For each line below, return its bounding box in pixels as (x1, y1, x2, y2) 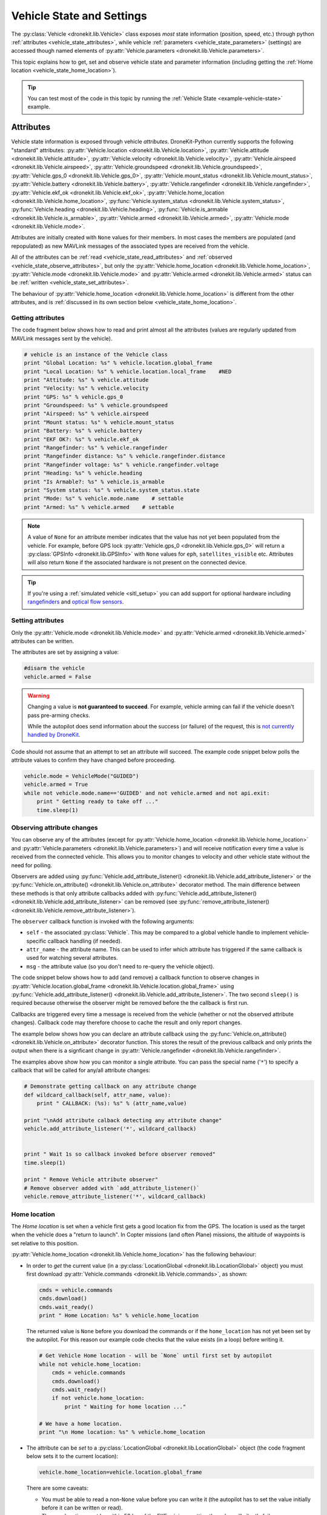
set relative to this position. (11, 1239, 79, 1247)
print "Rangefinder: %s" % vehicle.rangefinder (24, 444, 168, 451)
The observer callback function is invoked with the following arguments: (11, 917, 194, 925)
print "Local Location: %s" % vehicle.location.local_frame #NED (24, 368, 232, 375)
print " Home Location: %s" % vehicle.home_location (39, 1312, 199, 1319)
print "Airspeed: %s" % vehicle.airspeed (24, 410, 149, 418)
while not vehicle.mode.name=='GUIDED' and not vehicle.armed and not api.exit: (24, 790, 270, 796)
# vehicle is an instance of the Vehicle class (24, 351, 168, 358)
